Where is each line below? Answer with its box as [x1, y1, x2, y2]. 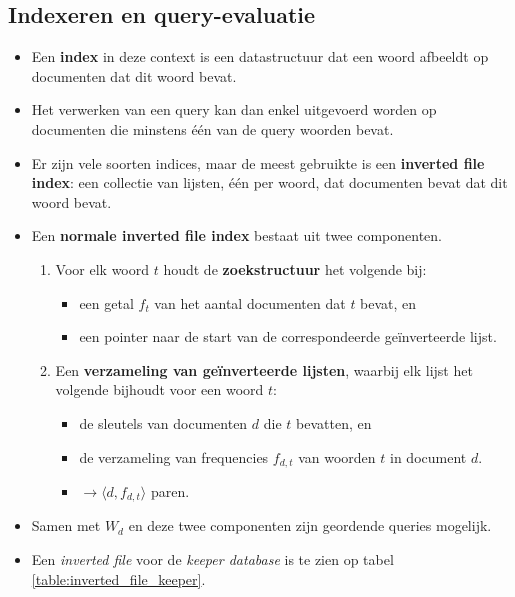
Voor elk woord [55, 258, 150, 279]
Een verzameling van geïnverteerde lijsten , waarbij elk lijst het [55, 359, 473, 380]
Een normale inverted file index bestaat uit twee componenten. [31, 225, 442, 246]
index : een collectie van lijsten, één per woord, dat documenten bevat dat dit [31, 172, 508, 193]
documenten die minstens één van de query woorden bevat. [31, 118, 394, 139]
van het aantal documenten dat [154, 292, 346, 313]
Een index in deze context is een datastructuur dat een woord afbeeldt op [31, 46, 489, 67]
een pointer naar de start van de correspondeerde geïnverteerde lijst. [79, 326, 497, 347]
